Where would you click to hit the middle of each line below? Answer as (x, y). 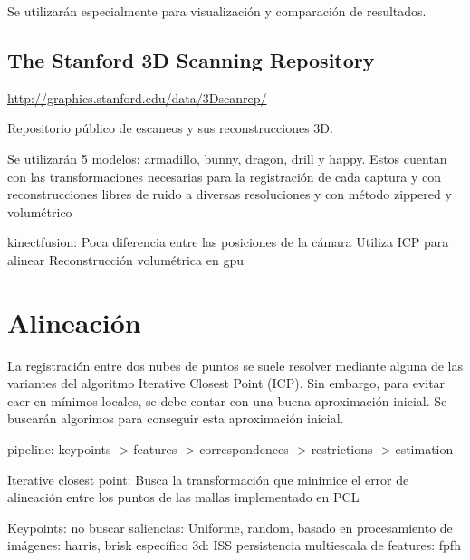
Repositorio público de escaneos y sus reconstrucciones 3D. (170, 128)
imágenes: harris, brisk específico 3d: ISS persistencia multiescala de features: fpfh (234, 545)
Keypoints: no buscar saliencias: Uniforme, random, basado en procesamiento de (230, 527)
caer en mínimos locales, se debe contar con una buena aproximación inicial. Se (227, 400)
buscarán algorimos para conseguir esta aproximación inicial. (176, 418)
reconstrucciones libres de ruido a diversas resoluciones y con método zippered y (230, 194)
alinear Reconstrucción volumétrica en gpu (125, 259)
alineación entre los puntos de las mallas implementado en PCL (183, 497)
